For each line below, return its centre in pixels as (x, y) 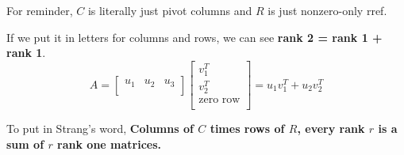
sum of (25, 144)
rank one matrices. (110, 144)
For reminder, (40, 10)
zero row (219, 100)
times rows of (247, 129)
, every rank (331, 129)
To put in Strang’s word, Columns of (100, 129)
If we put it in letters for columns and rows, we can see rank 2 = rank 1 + (194, 37)
